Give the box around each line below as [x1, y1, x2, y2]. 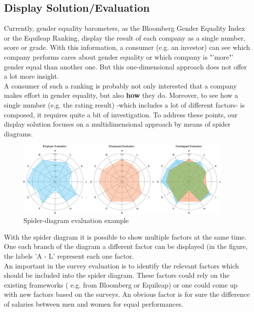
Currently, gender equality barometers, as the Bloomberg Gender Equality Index [4, 23, 245, 33]
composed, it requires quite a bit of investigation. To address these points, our [4, 109, 238, 119]
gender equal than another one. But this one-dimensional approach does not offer [4, 61, 247, 71]
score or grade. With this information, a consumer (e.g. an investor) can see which [4, 42, 250, 52]
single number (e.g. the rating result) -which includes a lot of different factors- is [4, 99, 245, 110]
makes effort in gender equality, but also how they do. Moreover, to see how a [4, 90, 238, 100]
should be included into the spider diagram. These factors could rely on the [4, 270, 230, 280]
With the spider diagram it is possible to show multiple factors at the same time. [4, 231, 247, 242]
